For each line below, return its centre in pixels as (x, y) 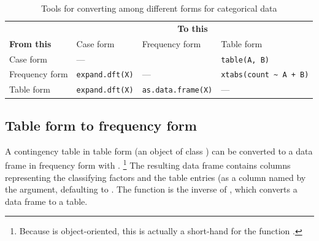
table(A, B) (245, 60)
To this (193, 28)
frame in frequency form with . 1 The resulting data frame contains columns (148, 164)
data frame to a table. (46, 201)
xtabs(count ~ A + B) (265, 75)
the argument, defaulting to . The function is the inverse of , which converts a (151, 189)
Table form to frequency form (101, 125)
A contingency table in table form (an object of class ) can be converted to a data (159, 151)
